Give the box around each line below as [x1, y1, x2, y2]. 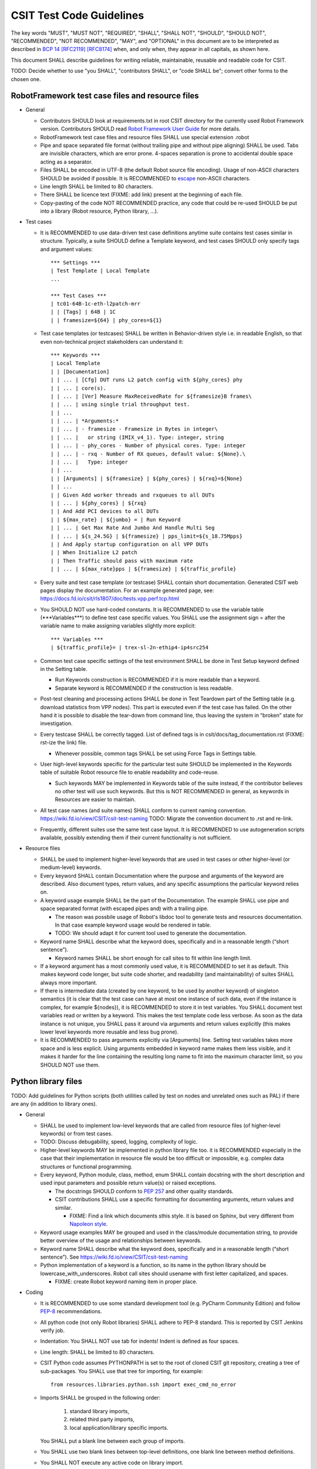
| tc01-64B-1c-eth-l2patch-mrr [50, 300, 141, 307]
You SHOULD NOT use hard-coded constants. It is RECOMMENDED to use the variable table [40, 606, 264, 613]
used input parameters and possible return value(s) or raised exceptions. [40, 1179, 217, 1186]
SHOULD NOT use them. [40, 1061, 100, 1068]
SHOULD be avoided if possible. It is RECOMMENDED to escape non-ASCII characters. [40, 175, 251, 182]
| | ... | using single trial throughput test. [50, 401, 190, 408]
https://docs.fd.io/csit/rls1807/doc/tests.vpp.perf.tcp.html [40, 595, 179, 602]
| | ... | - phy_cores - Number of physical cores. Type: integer [50, 442, 246, 449]
